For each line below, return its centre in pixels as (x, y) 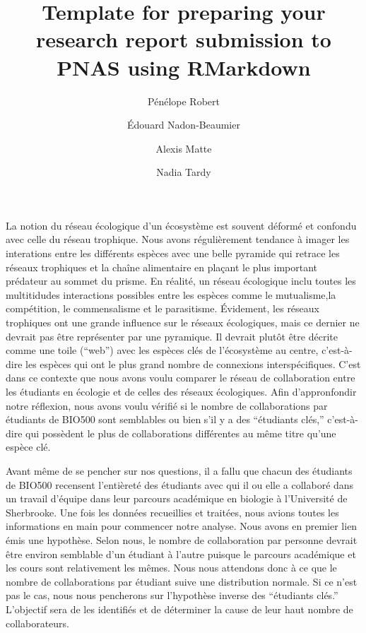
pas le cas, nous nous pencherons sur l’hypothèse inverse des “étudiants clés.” (172, 595)
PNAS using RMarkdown (184, 67)
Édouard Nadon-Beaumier (184, 125)
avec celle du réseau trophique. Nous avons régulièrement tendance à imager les (178, 239)
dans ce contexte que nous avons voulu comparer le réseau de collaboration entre (181, 378)
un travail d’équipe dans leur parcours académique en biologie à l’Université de (177, 498)
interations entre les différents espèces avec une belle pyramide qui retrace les (173, 253)
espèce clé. (28, 447)
